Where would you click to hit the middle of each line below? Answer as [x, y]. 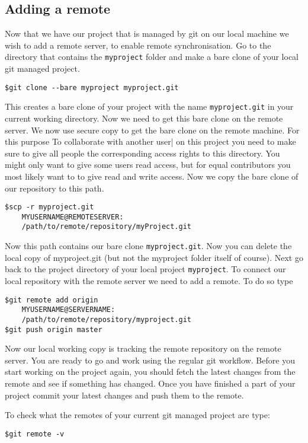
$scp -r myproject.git [49, 207]
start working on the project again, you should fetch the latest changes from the [150, 372]
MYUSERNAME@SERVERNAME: [68, 310]
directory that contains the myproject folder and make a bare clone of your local [152, 57]
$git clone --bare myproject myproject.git [92, 87]
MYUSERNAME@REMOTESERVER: [73, 217]
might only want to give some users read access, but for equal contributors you [148, 165]
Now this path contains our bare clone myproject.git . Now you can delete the [148, 246]
